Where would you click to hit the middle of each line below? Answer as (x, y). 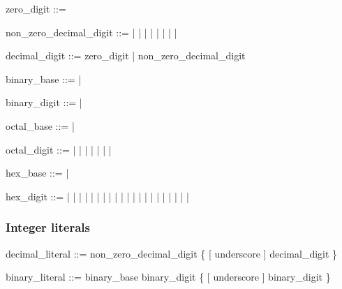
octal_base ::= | (40, 125)
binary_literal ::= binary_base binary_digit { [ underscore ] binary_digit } (168, 277)
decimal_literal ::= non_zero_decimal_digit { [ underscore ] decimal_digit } (172, 253)
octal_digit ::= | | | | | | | (59, 149)
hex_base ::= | (37, 173)
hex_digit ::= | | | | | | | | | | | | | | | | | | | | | (97, 196)
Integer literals (48, 227)
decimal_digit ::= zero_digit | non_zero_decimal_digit (126, 55)
